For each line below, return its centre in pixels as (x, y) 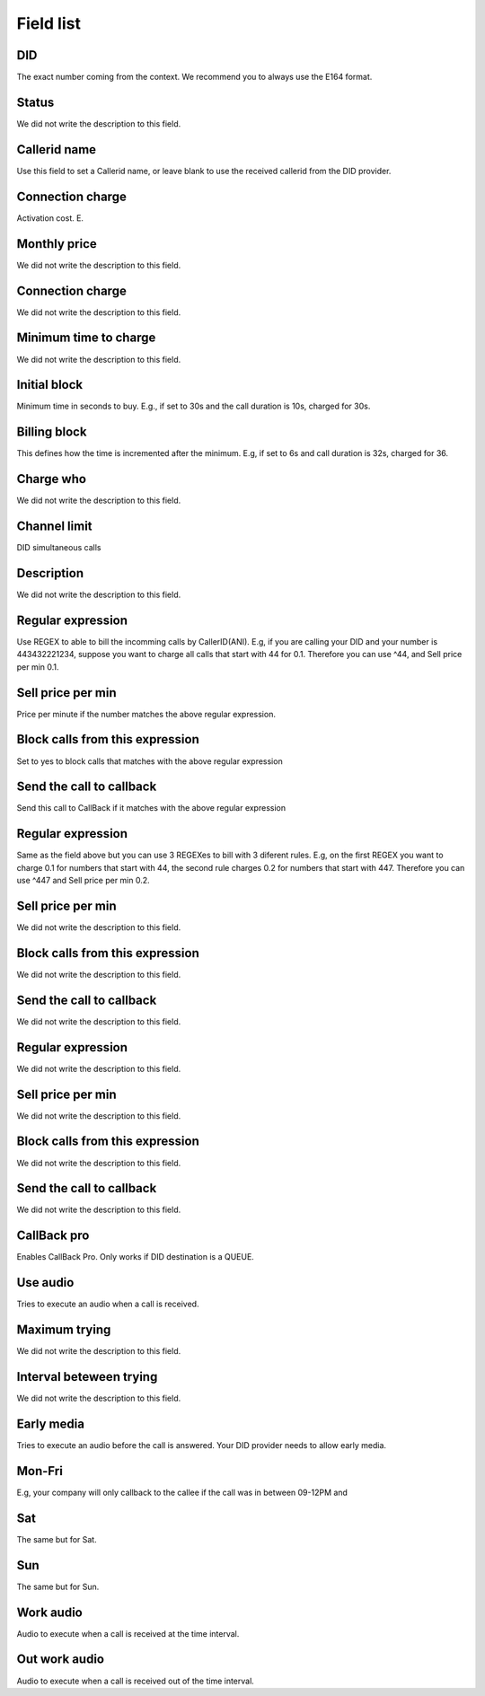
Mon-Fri (40, 1471)
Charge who (52, 479)
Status (35, 102)
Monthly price (57, 244)
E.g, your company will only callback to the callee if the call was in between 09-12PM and (182, 1492)
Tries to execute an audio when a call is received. (108, 1304)
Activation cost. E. (50, 218)
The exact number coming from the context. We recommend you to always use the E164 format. (194, 77)
